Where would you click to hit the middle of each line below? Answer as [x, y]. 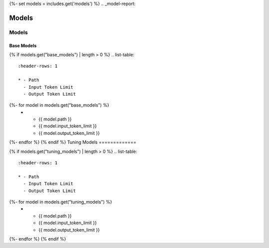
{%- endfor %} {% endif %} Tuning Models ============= [73, 142]
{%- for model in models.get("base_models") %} [59, 105]
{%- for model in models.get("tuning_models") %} [61, 202]
